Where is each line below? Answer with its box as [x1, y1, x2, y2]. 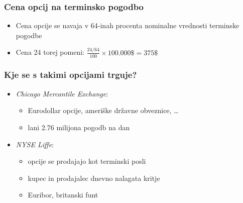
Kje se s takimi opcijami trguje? [4, 68, 137, 81]
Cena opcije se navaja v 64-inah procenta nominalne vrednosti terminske [16, 20, 239, 31]
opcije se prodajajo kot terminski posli [28, 156, 146, 166]
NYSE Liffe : [16, 139, 54, 149]
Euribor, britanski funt [28, 189, 98, 200]
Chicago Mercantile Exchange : [16, 88, 108, 98]
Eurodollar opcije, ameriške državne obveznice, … [28, 105, 179, 116]
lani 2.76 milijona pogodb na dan [28, 122, 130, 132]
